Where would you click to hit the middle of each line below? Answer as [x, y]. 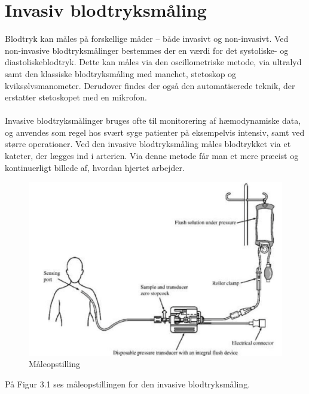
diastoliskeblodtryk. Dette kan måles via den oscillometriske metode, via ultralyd [153, 62]
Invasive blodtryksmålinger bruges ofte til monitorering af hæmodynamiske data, [153, 120]
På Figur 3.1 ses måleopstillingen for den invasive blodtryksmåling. [128, 384]
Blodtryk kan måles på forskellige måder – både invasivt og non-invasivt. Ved [147, 39]
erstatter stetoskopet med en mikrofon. [76, 97]
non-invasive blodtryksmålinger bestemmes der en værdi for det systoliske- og [147, 50]
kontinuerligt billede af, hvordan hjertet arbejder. [95, 167]
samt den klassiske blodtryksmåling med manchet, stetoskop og [121, 73]
